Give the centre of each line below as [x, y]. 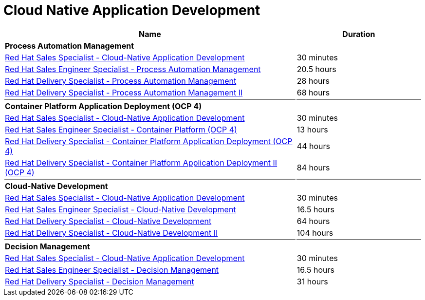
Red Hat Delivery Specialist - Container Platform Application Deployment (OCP [149, 141]
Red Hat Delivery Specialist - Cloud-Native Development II [111, 233]
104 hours [315, 233]
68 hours [313, 92]
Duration [359, 34]
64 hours [313, 221]
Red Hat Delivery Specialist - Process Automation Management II [124, 92]
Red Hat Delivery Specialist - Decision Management [100, 281]
